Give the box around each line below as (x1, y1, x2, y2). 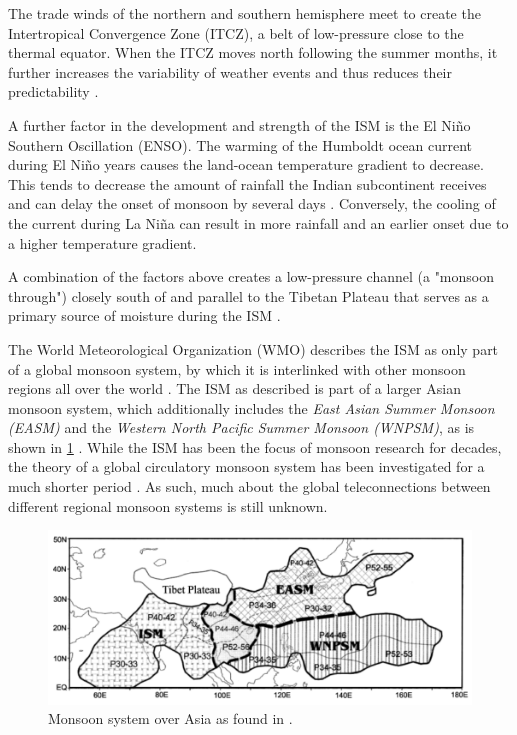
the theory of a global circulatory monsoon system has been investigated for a (8, 456, 485, 477)
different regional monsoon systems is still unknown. (8, 495, 328, 516)
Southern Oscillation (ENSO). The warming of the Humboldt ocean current (8, 134, 473, 155)
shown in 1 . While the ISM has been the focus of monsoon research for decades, (8, 436, 502, 457)
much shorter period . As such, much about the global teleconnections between (8, 476, 491, 497)
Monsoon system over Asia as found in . (48, 708, 293, 729)
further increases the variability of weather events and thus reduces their (8, 61, 452, 82)
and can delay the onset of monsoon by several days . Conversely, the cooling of (8, 193, 496, 214)
